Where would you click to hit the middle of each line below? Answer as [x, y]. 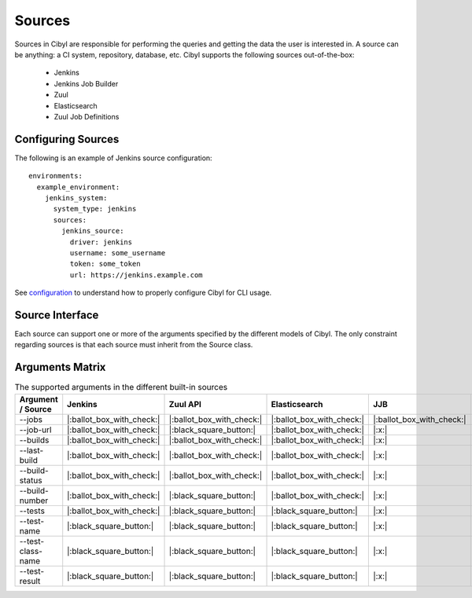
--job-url [35, 430]
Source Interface [57, 315]
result [30, 581]
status [31, 480]
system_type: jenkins [95, 209]
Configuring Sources [67, 139]
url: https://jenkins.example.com [136, 275]
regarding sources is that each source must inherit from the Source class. [134, 345]
